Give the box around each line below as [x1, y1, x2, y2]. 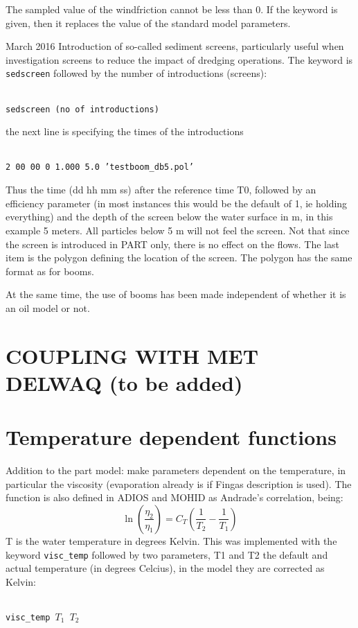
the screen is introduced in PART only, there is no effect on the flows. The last [6, 236, 339, 251]
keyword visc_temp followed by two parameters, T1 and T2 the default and [6, 547, 328, 561]
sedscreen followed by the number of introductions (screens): [6, 66, 267, 80]
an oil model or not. [6, 300, 90, 315]
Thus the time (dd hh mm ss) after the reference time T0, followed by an [6, 182, 316, 197]
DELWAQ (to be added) [6, 368, 243, 396]
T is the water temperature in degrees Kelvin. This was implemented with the [6, 533, 337, 548]
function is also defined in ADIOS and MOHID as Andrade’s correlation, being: [6, 490, 343, 505]
